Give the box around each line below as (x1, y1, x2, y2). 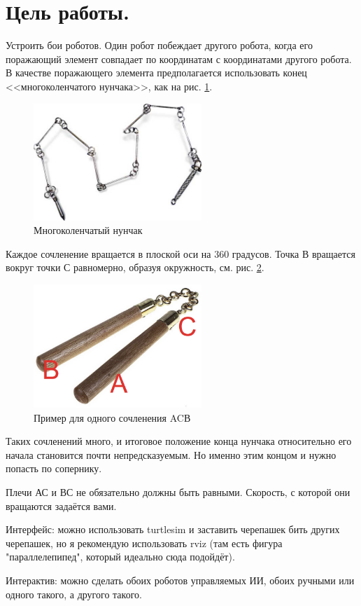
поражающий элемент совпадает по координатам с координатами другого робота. (6, 51, 352, 66)
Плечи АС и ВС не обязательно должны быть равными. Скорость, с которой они (6, 485, 351, 500)
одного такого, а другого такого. (6, 586, 142, 601)
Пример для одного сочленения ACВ (34, 410, 191, 425)
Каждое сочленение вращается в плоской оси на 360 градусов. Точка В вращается (6, 246, 355, 261)
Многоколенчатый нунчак (34, 223, 143, 237)
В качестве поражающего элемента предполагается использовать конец (6, 65, 307, 80)
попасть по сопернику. (6, 461, 102, 476)
